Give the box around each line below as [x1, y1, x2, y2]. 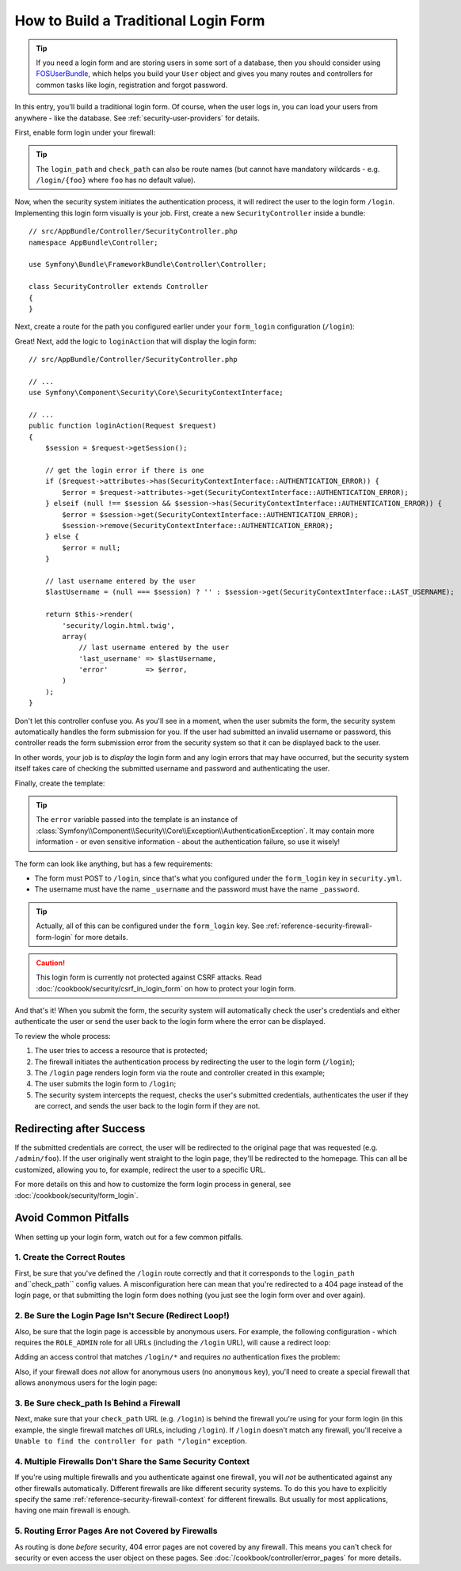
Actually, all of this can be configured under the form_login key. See [36, 921, 265, 930]
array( [62, 632, 88, 641]
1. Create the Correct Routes [14, 1252, 126, 1263]
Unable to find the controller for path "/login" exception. [14, 1436, 247, 1446]
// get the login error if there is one [44, 466, 205, 475]
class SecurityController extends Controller [29, 282, 209, 291]
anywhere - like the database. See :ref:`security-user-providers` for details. [14, 113, 261, 123]
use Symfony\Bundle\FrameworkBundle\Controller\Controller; [29, 260, 267, 269]
